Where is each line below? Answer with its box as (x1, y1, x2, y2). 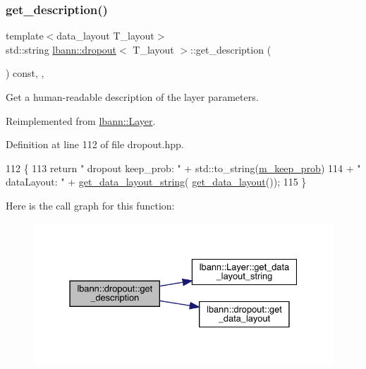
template (6, 28, 44, 43)
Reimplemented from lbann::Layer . (6, 113, 156, 128)
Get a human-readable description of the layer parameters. (6, 90, 259, 104)
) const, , (6, 66, 44, 80)
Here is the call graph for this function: (6, 198, 175, 212)
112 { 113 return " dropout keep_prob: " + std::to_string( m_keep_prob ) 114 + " (6, 160, 361, 175)
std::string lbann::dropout (6, 42, 117, 56)
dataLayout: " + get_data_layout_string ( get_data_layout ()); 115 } (6, 174, 307, 189)
